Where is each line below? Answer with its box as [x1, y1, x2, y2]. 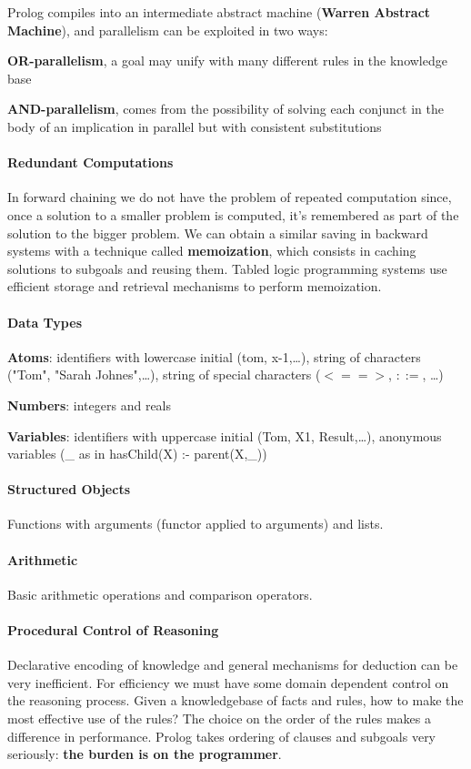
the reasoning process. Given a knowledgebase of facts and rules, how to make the [7, 691, 464, 710]
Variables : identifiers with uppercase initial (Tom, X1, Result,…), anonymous [7, 426, 442, 445]
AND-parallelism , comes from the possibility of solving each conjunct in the [7, 99, 444, 118]
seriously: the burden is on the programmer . [7, 744, 282, 764]
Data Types [7, 312, 82, 331]
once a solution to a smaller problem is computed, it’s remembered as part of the [7, 205, 459, 224]
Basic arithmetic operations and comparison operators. [7, 584, 313, 603]
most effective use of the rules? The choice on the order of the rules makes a [7, 709, 431, 728]
